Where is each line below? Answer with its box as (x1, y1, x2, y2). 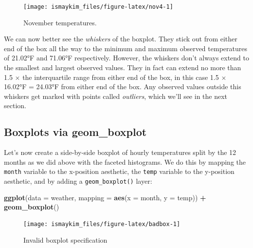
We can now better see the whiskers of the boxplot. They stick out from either (4, 34, 237, 44)
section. (4, 100, 26, 111)
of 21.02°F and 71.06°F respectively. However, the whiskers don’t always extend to (4, 53, 250, 63)
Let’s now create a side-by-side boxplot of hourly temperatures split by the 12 (4, 147, 236, 157)
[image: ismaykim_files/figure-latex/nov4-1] (23, 3, 173, 10)
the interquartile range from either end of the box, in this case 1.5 (22, 72, 219, 82)
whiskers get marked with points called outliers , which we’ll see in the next (4, 91, 228, 101)
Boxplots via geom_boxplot (4, 124, 147, 139)
